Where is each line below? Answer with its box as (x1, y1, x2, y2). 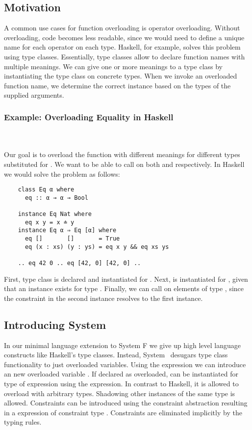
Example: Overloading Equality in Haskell (4, 110, 174, 123)
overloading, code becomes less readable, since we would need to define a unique (4, 32, 245, 42)
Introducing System (4, 317, 106, 332)
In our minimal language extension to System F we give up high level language (4, 340, 241, 350)
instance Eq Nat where (18, 211, 92, 218)
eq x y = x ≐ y (25, 218, 75, 226)
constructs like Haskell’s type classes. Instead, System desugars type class (4, 349, 228, 360)
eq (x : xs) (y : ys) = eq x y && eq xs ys (25, 243, 169, 250)
